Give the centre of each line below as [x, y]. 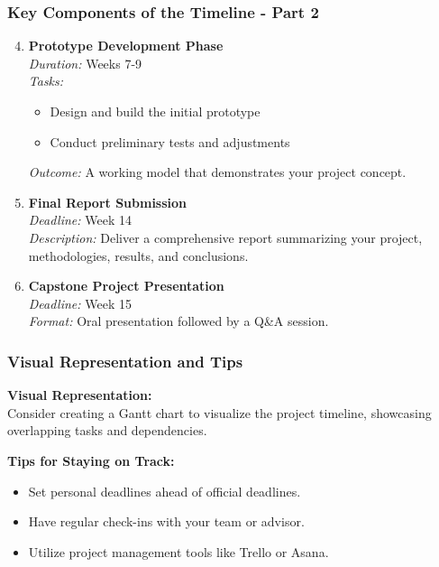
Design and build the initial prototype [155, 111]
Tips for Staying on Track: [91, 460]
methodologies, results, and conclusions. [138, 255]
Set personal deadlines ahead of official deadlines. [165, 491]
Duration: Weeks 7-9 [85, 63]
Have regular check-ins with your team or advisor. [166, 521]
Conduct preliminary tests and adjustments [170, 141]
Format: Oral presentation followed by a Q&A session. [178, 321]
